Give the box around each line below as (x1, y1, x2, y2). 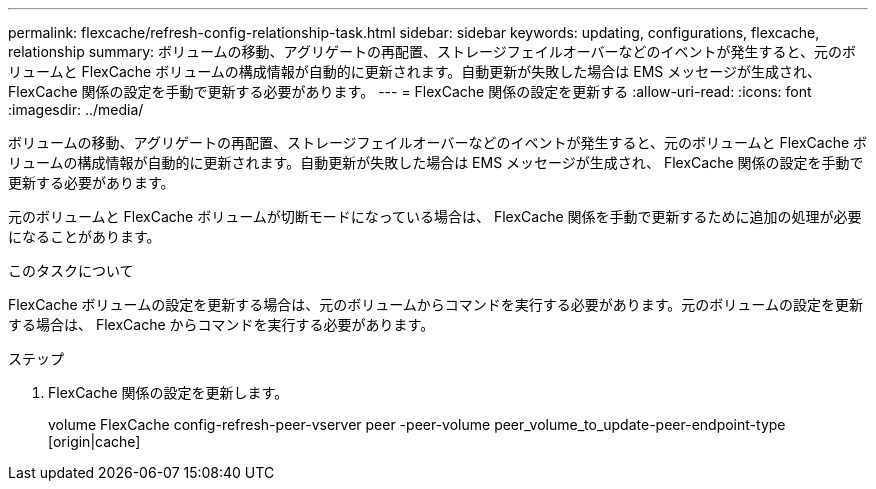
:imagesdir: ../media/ (8, 101, 144, 118)
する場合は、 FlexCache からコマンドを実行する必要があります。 (8, 316, 435, 333)
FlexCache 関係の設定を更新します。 (48, 384, 289, 401)
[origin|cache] (48, 433, 141, 450)
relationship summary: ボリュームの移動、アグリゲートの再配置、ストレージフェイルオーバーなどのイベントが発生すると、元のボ (8, 43, 856, 60)
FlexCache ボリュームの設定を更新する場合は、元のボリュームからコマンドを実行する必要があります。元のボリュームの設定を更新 (8, 296, 863, 313)
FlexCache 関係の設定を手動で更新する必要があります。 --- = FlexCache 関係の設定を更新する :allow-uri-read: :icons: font (8, 83, 812, 100)
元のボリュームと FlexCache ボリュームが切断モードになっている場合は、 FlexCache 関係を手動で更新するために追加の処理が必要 (8, 208, 862, 225)
